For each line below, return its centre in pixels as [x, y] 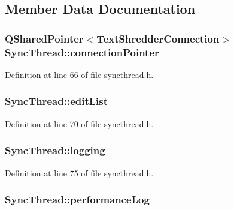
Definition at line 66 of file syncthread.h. [79, 74]
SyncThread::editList [57, 101]
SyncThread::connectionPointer [82, 52]
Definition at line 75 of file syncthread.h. [79, 172]
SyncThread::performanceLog [77, 199]
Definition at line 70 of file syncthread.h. [79, 123]
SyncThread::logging [55, 150]
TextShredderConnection [158, 38]
